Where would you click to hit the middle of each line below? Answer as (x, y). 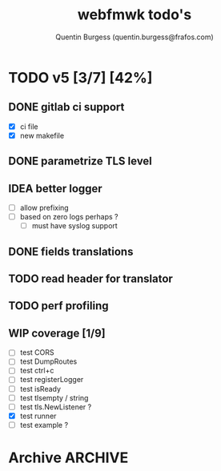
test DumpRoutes (48, 361)
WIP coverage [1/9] (57, 333)
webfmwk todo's (135, 15)
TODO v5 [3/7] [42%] (80, 77)
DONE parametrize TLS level (80, 161)
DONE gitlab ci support (66, 107)
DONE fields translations (71, 251)
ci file (29, 127)
